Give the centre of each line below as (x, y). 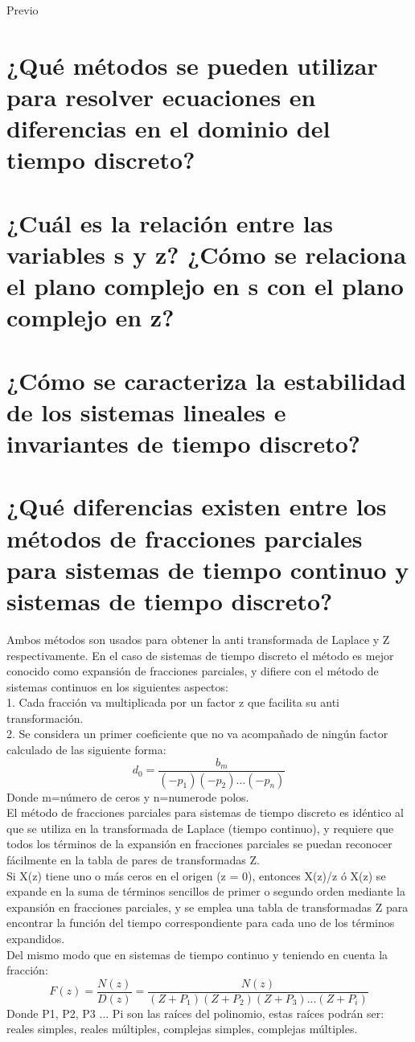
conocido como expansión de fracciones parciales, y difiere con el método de (193, 671)
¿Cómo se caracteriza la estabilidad (206, 380)
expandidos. (36, 938)
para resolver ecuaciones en (161, 96)
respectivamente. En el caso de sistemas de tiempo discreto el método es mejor (200, 655)
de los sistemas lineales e (146, 411)
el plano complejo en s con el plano (205, 286)
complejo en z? (90, 317)
